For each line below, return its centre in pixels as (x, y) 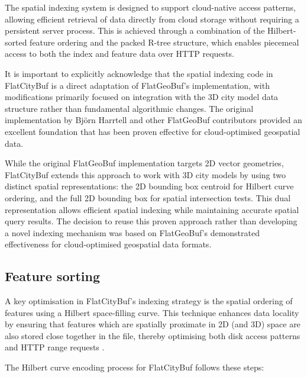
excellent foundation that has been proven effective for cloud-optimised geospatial (153, 131)
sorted (16, 42)
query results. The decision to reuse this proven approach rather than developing (151, 221)
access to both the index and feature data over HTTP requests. (119, 54)
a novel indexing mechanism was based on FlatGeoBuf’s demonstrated (133, 232)
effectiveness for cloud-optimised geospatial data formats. (108, 244)
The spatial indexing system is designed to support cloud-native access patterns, (150, 7)
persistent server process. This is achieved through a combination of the (135, 30)
